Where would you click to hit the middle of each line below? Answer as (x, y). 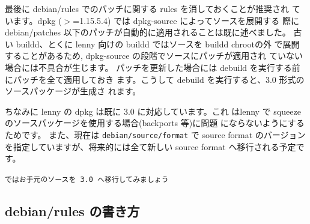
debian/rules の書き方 (72, 210)
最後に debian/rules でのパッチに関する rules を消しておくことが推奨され (147, 8)
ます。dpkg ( (37, 20)
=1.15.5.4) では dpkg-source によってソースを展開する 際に (186, 20)
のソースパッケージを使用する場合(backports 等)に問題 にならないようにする (155, 123)
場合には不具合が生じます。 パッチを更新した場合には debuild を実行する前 (153, 67)
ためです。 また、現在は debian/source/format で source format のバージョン (155, 134)
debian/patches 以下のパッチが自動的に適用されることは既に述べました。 (148, 32)
